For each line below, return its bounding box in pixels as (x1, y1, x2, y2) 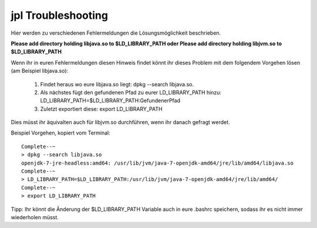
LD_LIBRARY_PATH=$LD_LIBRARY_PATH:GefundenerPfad (40, 97, 180, 104)
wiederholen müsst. (11, 213, 59, 220)
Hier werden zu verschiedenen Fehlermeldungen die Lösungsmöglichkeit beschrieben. (11, 29, 221, 36)
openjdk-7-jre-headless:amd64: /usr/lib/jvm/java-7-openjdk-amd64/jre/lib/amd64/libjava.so (21, 159, 294, 166)
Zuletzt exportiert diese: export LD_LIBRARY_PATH (40, 105, 163, 112)
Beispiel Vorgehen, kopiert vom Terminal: (11, 129, 111, 136)
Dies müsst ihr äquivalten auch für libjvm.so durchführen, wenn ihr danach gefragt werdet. (11, 119, 230, 126)
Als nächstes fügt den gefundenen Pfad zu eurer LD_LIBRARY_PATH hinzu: (40, 89, 222, 96)
